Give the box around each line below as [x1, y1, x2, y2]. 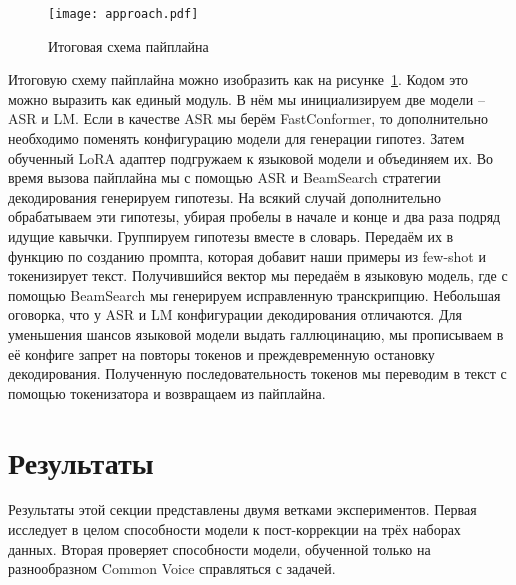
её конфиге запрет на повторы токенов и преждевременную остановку [8, 343, 435, 364]
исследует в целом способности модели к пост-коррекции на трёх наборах [8, 519, 461, 540]
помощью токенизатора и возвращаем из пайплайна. [8, 382, 326, 403]
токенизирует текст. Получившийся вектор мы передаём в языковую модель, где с [8, 265, 508, 286]
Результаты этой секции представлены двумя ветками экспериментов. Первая [8, 499, 477, 520]
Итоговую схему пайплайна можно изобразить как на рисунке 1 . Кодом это [8, 69, 469, 90]
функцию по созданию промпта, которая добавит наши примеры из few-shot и [8, 245, 486, 266]
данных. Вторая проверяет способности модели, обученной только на [8, 538, 431, 559]
